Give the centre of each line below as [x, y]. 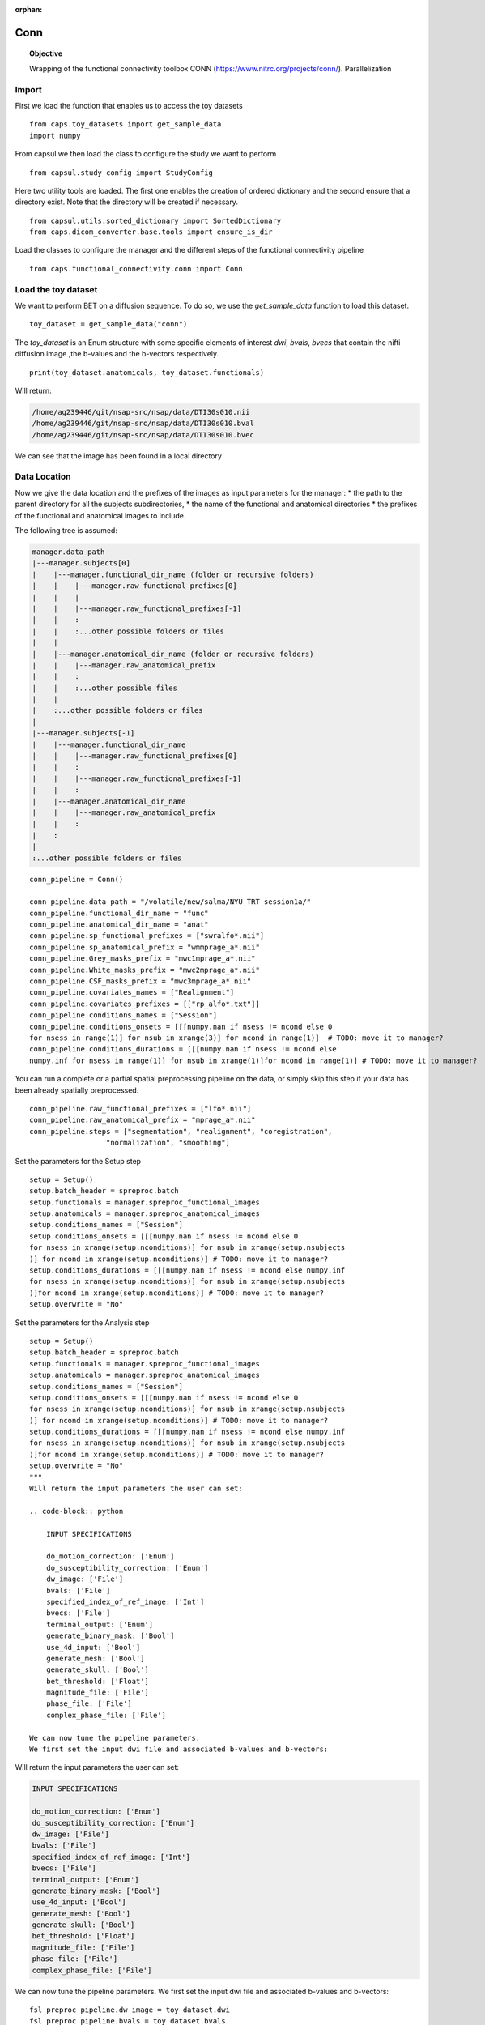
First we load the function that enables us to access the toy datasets [129, 105]
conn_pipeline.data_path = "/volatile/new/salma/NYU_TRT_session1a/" [170, 902]
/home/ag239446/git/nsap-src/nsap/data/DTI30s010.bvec [143, 435]
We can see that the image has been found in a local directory [119, 456]
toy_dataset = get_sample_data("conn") [108, 324]
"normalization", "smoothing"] [168, 1143]
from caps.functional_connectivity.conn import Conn [136, 269]
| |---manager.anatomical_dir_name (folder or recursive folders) [173, 654]
